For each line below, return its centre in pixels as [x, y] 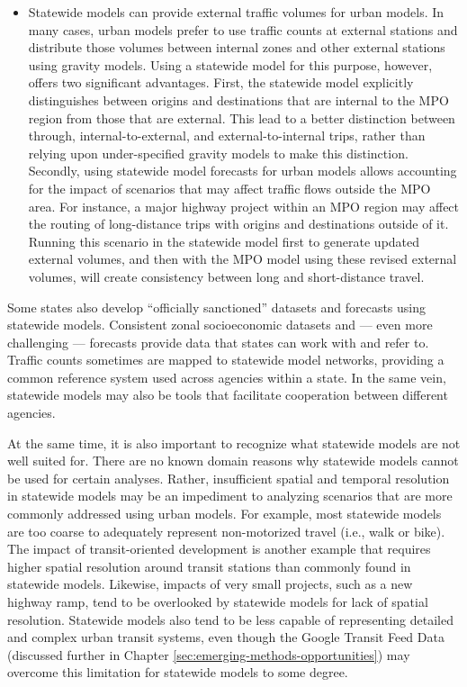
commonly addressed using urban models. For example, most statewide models [225, 514]
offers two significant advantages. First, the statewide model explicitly [221, 82]
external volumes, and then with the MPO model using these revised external [242, 259]
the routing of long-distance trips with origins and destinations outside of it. [238, 224]
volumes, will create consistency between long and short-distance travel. [226, 276]
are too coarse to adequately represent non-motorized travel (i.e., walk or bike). [226, 531]
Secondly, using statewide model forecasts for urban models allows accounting [242, 171]
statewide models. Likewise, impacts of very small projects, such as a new [210, 584]
